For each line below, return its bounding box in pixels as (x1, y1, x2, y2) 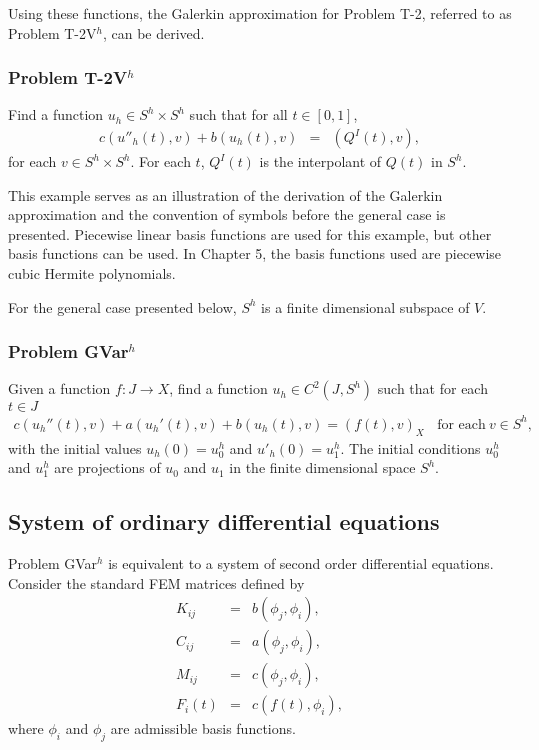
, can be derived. (102, 22, 205, 43)
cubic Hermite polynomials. (8, 263, 176, 283)
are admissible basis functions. (110, 718, 296, 739)
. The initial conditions (340, 437, 481, 458)
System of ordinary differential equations (8, 506, 440, 537)
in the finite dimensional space (229, 457, 416, 478)
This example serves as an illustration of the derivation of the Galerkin (8, 184, 443, 205)
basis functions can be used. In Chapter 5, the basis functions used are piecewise (8, 243, 502, 264)
